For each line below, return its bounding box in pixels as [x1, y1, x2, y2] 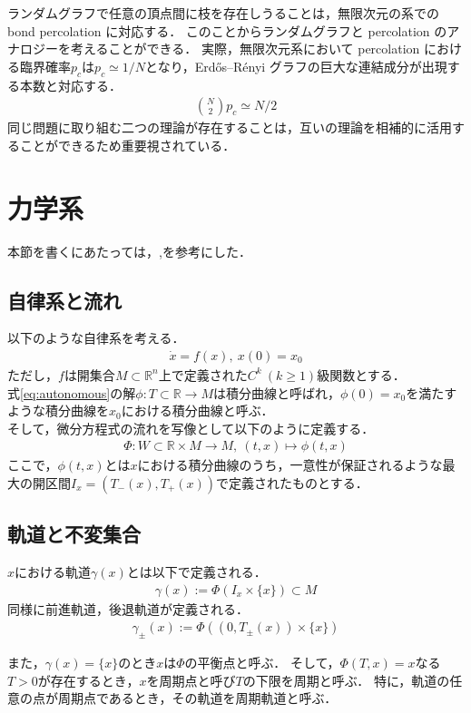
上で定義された [158, 365, 248, 384]
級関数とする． [317, 365, 406, 384]
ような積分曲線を [7, 401, 109, 420]
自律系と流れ [7, 286, 122, 314]
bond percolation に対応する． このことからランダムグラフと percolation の [7, 21, 447, 40]
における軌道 [15, 562, 92, 581]
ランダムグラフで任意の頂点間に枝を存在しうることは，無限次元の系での [7, 4, 439, 22]
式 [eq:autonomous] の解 [7, 383, 136, 402]
